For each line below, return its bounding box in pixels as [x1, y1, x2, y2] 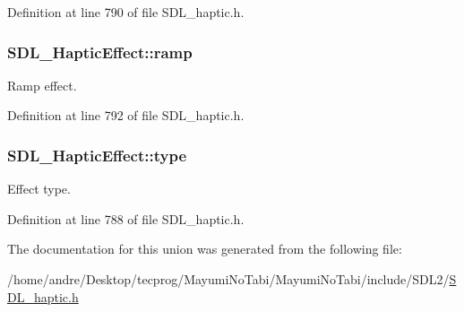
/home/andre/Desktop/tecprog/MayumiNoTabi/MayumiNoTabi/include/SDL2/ [7, 270, 450, 288]
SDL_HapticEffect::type [7, 143, 187, 166]
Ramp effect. [7, 75, 77, 94]
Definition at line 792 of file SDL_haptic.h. [7, 106, 245, 125]
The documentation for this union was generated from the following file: [7, 239, 402, 258]
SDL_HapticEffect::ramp [7, 40, 193, 63]
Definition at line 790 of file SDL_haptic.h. [7, 3, 245, 21]
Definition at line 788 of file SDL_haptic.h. [7, 209, 245, 228]
